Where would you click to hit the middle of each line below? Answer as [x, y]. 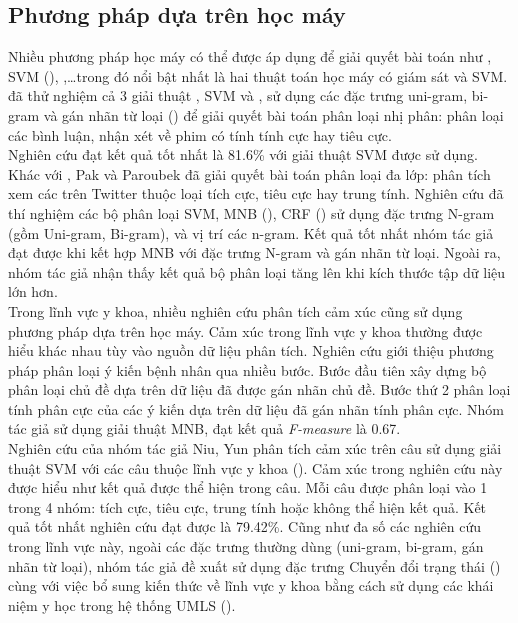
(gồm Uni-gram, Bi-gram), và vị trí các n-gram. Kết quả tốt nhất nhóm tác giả [251, 232]
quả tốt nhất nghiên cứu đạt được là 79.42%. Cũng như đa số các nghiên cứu [245, 526]
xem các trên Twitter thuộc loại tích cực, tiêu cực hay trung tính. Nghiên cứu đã [256, 193]
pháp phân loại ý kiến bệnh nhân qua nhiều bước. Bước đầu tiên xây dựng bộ [247, 369]
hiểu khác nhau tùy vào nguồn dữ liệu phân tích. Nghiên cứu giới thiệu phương [251, 350]
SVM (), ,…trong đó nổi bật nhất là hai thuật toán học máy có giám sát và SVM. [258, 75]
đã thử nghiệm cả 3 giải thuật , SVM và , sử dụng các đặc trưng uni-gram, [238, 95]
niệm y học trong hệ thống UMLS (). [122, 604]
